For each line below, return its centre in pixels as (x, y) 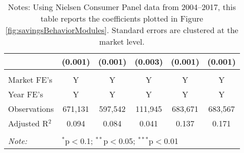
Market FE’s (30, 80)
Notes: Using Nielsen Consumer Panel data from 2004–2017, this (122, 7)
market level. (122, 41)
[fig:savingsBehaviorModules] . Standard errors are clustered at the (122, 30)
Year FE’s (26, 94)
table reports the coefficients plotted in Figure (122, 18)
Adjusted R (28, 123)
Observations (31, 109)
